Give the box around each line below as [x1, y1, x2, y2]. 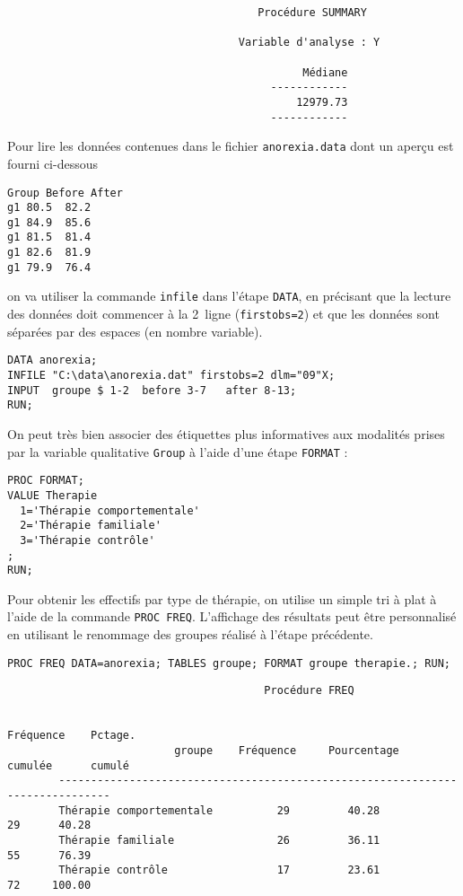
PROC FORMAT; [7, 474, 84, 488]
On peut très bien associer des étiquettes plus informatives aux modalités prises [7, 424, 445, 443]
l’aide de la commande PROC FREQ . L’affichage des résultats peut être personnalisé [7, 607, 457, 626]
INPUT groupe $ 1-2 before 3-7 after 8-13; [7, 383, 297, 397]
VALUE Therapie [7, 488, 98, 502]
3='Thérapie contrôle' [20, 533, 155, 547]
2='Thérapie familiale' [20, 519, 162, 532]
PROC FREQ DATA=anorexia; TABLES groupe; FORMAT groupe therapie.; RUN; [7, 656, 450, 670]
